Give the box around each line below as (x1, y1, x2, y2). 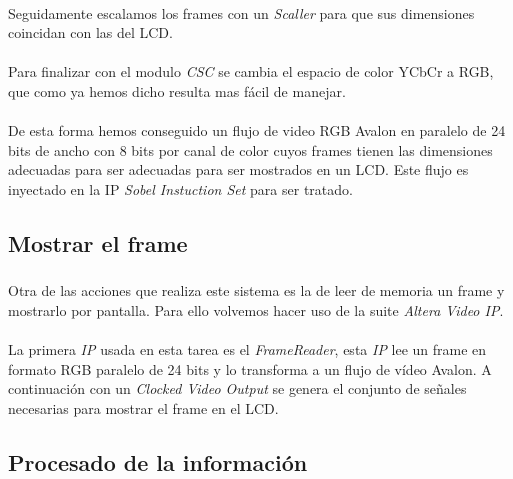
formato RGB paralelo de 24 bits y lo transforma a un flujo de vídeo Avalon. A (8, 358, 492, 379)
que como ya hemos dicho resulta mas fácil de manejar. (8, 80, 346, 101)
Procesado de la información (8, 446, 308, 477)
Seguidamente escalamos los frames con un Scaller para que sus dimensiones (8, 2, 475, 23)
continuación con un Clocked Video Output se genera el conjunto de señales (8, 378, 467, 399)
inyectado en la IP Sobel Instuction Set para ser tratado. (8, 178, 353, 199)
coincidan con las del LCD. (8, 22, 173, 43)
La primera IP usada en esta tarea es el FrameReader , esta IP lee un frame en (8, 339, 487, 360)
